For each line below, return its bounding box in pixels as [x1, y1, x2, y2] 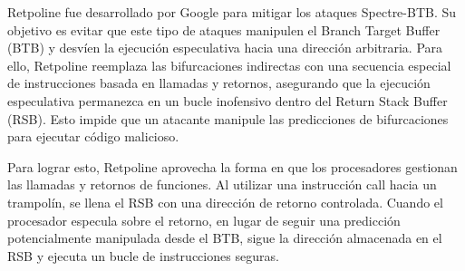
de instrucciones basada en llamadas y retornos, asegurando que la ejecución [7, 73, 431, 92]
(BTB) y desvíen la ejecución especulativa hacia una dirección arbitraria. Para [7, 38, 443, 57]
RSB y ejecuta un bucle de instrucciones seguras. [7, 246, 279, 265]
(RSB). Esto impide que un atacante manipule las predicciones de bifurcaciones [7, 109, 449, 128]
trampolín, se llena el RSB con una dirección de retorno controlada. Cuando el [7, 192, 443, 211]
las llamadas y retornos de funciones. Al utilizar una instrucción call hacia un [7, 175, 437, 194]
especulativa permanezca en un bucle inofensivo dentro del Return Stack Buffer [7, 91, 448, 110]
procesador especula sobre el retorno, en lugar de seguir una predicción [7, 210, 401, 229]
